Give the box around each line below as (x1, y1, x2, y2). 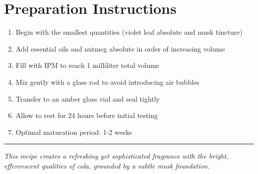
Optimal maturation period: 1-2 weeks (15, 126, 132, 137)
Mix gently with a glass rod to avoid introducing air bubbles (15, 76, 199, 87)
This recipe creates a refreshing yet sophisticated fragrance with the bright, (4, 151, 229, 161)
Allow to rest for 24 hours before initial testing (15, 110, 158, 120)
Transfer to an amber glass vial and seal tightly (15, 93, 160, 104)
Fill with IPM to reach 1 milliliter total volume (15, 60, 159, 70)
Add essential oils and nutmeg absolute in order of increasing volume (15, 43, 225, 54)
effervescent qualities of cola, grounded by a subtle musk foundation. (4, 160, 210, 171)
